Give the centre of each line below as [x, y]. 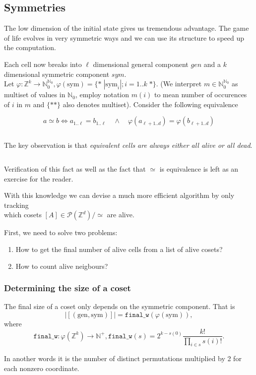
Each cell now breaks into [43, 64]
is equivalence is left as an [199, 168]
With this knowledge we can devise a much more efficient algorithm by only [119, 195]
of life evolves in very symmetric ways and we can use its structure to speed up [124, 37]
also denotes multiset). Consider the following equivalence [150, 104]
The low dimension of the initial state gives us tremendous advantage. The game [127, 28]
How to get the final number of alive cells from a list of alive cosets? [119, 249]
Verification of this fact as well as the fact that [75, 168]
